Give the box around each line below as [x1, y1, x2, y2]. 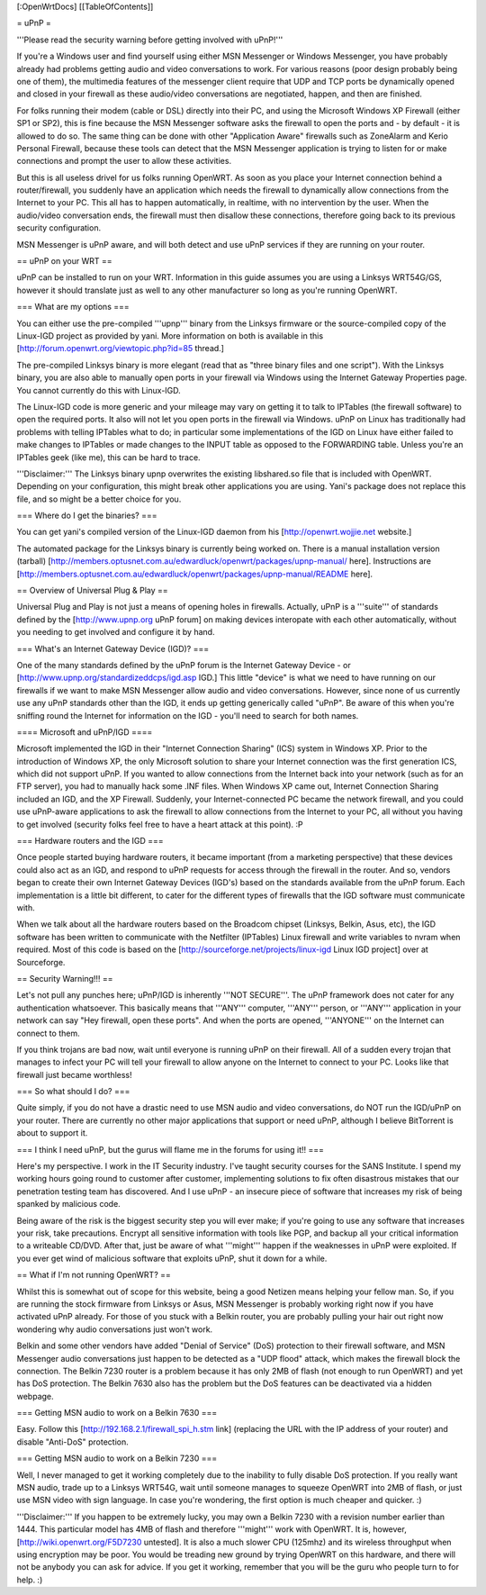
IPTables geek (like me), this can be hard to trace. [16, 451, 202, 463]
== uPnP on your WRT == [16, 256, 112, 267]
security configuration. [16, 222, 102, 233]
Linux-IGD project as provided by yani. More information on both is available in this [16, 330, 324, 341]
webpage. [16, 1391, 54, 1401]
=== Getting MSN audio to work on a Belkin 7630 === [16, 1408, 218, 1418]
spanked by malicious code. [16, 1199, 121, 1210]
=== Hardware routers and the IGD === [16, 836, 164, 847]
